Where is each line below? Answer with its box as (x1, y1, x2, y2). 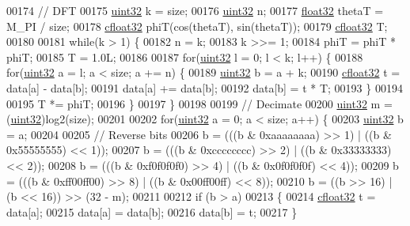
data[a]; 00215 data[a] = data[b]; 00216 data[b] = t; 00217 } (6, 203, 298, 220)
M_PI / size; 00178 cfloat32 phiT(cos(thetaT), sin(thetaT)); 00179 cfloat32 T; (6, 17, 388, 34)
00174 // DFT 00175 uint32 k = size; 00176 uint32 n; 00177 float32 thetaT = (6, 2, 384, 18)
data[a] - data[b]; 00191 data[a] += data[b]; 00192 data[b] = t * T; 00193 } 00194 (6, 79, 403, 96)
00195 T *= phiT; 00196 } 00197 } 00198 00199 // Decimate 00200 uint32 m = (6, 95, 393, 111)
